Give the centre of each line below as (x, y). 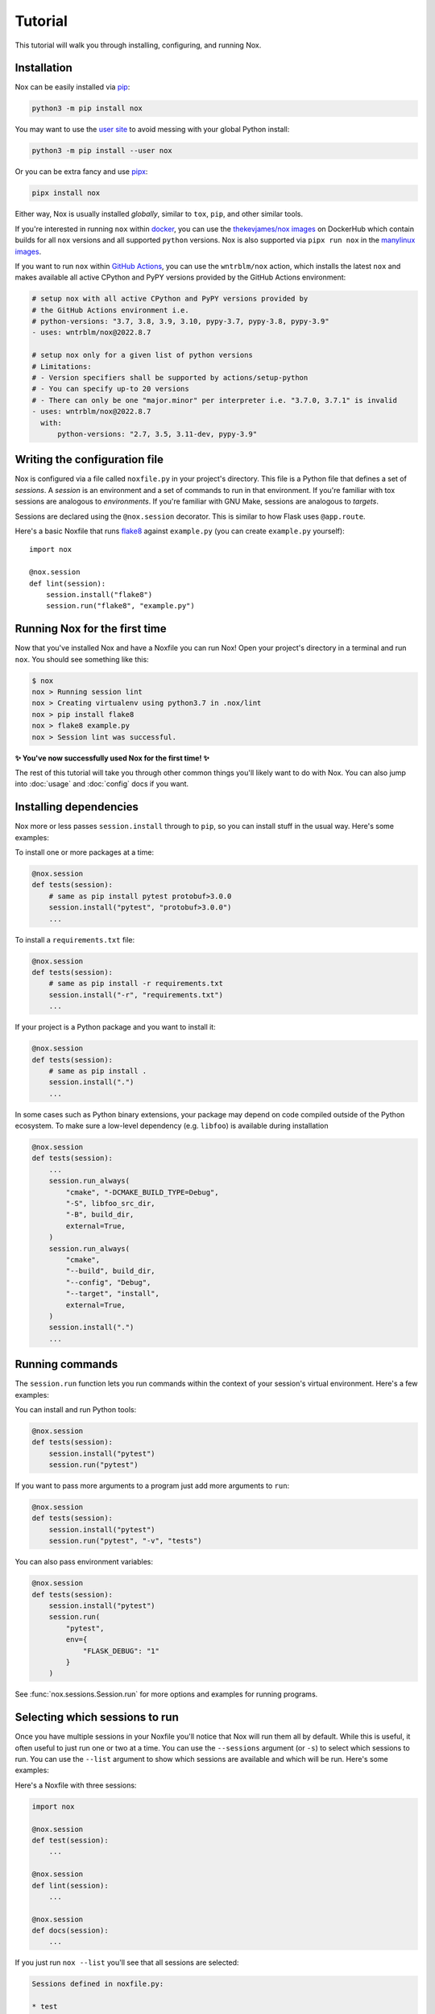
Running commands (66, 1364)
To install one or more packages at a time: (85, 852)
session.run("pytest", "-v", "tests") (125, 1541)
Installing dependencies (77, 807)
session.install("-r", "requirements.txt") (136, 995)
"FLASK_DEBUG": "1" (121, 1651)
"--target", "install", (113, 1294)
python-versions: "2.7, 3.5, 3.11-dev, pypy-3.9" (157, 434)
